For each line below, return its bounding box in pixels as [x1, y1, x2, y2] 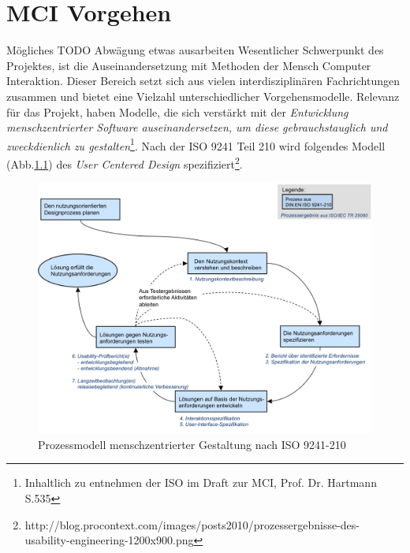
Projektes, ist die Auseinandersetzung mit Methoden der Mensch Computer [6, 57, 371, 73]
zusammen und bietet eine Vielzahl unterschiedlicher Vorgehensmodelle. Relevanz [6, 87, 400, 104]
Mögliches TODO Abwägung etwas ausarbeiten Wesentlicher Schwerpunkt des [6, 42, 384, 58]
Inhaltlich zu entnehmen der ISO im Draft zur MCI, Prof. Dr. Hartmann [24, 474, 377, 491]
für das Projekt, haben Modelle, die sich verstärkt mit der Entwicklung [6, 103, 348, 120]
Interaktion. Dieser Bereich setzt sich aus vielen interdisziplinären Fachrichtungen [6, 72, 400, 89]
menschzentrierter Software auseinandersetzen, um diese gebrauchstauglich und [6, 119, 388, 135]
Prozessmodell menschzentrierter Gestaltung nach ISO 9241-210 [38, 436, 346, 452]
